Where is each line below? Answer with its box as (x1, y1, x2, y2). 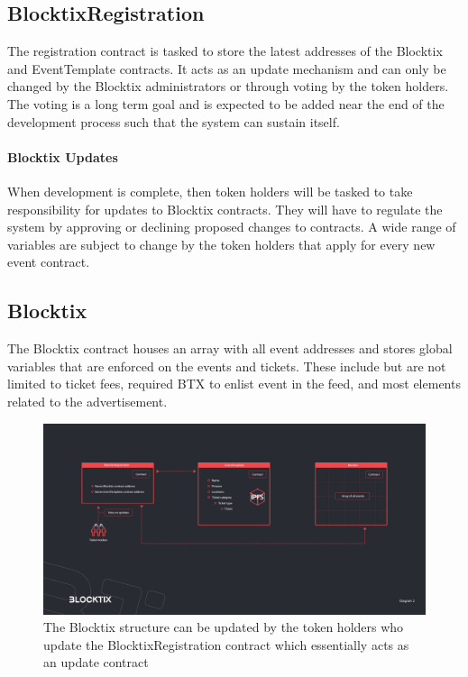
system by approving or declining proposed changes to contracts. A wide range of (7, 217, 456, 236)
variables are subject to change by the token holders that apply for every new (7, 234, 436, 253)
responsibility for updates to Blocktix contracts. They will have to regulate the (7, 199, 443, 218)
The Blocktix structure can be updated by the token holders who (43, 618, 404, 636)
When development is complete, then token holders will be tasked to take (7, 181, 413, 200)
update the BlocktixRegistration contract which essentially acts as (43, 635, 409, 654)
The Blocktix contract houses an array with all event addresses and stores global (7, 339, 453, 358)
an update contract (43, 653, 149, 672)
